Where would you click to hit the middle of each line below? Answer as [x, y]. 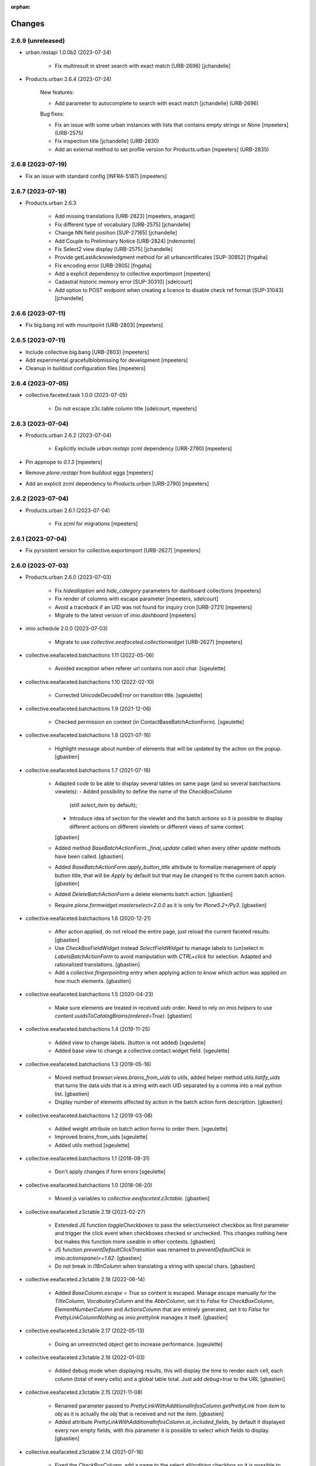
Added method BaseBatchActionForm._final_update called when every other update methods [168, 848]
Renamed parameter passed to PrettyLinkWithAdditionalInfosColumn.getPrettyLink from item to [170, 1406]
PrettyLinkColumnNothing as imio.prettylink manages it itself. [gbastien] [141, 1317]
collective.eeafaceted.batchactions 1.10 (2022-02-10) [90, 682]
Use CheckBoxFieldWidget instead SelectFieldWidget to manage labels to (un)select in [159, 948]
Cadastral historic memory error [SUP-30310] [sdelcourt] [123, 282]
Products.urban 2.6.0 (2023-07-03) [68, 577]
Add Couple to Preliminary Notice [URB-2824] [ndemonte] [125, 241]
